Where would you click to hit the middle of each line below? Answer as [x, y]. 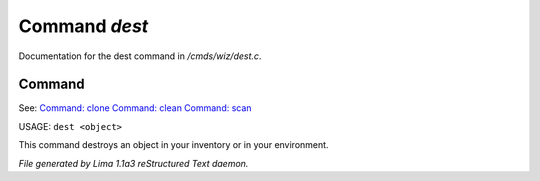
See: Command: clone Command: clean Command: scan [135, 108]
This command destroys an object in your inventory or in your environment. [173, 145]
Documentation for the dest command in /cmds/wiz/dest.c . [140, 56]
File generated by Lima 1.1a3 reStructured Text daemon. [133, 163]
